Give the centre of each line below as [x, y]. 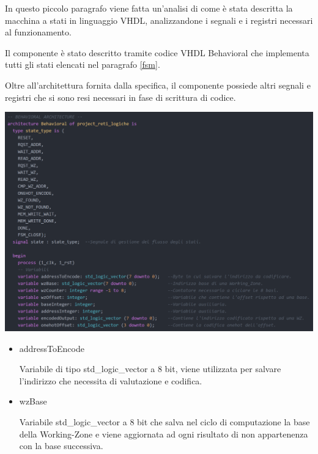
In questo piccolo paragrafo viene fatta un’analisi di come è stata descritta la [149, 8]
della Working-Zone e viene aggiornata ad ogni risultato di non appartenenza [164, 434]
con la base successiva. [61, 446]
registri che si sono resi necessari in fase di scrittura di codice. [120, 97]
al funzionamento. [38, 32]
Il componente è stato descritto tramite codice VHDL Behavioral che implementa [157, 52]
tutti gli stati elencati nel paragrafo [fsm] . [83, 64]
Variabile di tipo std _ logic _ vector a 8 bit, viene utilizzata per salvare [150, 369]
